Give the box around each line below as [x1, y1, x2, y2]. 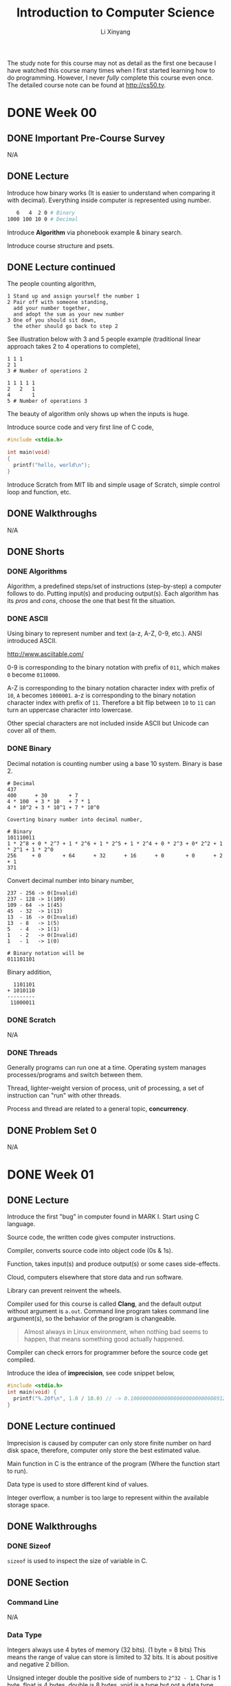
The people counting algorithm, [7, 280, 96, 288]
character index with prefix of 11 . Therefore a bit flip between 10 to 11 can [7, 699, 216, 707]
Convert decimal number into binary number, [7, 876, 134, 884]
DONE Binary [7, 744, 52, 754]
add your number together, [13, 305, 91, 312]
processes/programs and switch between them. [7, 1071, 143, 1079]
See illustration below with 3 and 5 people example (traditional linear [7, 335, 201, 343]
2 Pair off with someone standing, [7, 299, 109, 306]
